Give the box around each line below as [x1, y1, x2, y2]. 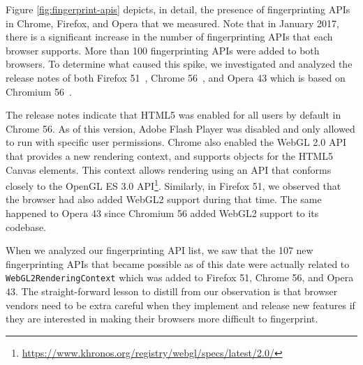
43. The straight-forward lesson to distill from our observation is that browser [6, 284, 338, 298]
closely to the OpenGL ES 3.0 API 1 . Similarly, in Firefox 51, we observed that [6, 177, 341, 193]
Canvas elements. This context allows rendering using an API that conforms [6, 162, 332, 177]
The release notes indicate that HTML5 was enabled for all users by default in [6, 107, 341, 122]
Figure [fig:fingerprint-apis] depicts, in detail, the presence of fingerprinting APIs [6, 2, 350, 16]
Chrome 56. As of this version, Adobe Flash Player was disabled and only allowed [6, 121, 355, 135]
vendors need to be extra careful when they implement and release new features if [6, 297, 355, 312]
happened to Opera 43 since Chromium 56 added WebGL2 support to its [6, 205, 319, 220]
